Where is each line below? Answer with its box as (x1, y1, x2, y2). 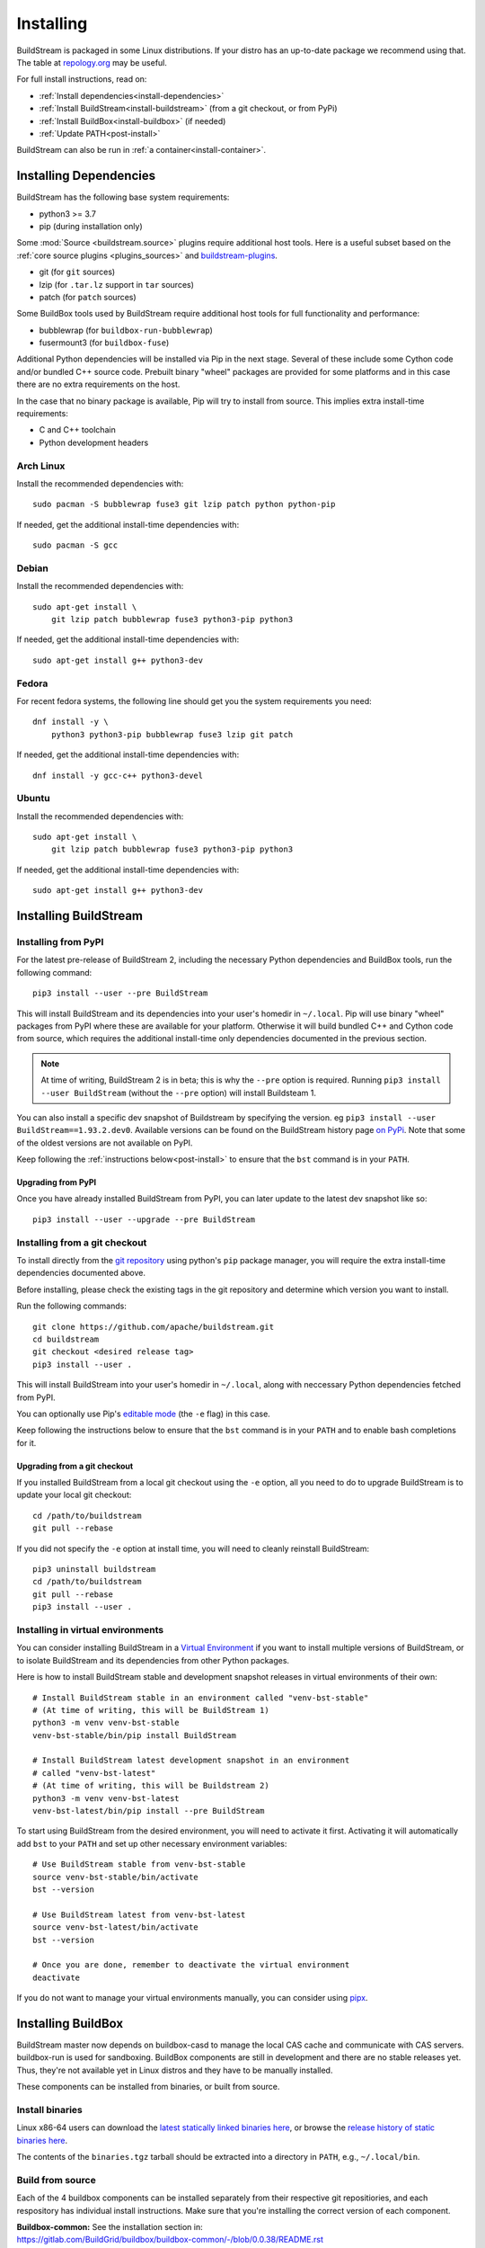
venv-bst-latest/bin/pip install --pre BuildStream (32, 1806, 265, 1816)
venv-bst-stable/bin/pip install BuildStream (32, 1730, 237, 1740)
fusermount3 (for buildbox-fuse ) (39, 337, 170, 348)
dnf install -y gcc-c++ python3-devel (32, 770, 204, 781)
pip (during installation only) (39, 220, 143, 231)
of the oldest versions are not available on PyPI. (16, 1137, 193, 1148)
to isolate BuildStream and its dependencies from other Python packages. (16, 1655, 290, 1665)
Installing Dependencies (16, 168, 156, 183)
